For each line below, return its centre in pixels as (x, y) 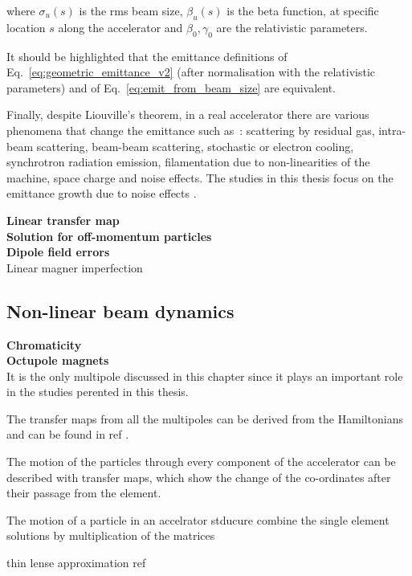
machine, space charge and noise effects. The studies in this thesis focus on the (200, 177)
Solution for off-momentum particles (109, 236)
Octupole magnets (58, 360)
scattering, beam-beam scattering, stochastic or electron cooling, (195, 146)
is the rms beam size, (131, 10)
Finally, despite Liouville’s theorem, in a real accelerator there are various (188, 114)
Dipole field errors (58, 252)
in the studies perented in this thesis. (98, 392)
